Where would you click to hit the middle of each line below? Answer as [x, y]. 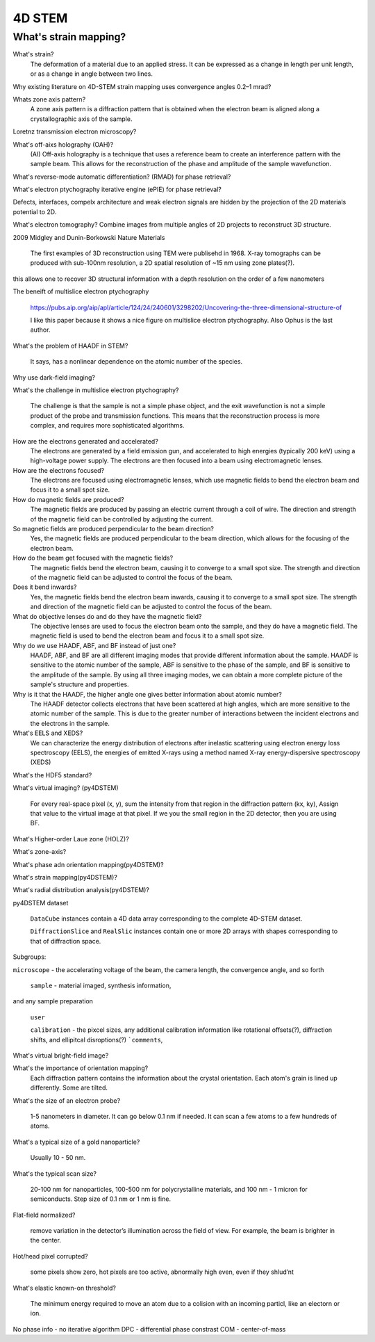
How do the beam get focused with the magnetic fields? [93, 558]
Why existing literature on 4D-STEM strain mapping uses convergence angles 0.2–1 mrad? [142, 86]
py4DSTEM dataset [41, 903]
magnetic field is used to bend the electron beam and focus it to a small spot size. [147, 636]
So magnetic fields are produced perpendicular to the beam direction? [114, 529]
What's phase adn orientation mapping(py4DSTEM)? [88, 864]
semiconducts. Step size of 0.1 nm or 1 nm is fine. [101, 1199]
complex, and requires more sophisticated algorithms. [107, 426]
